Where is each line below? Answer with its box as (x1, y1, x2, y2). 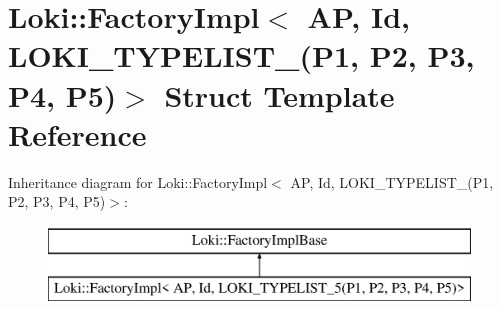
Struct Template (164, 74, 395, 115)
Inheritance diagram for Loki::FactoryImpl (8, 171, 268, 192)
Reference (8, 113, 147, 154)
